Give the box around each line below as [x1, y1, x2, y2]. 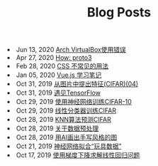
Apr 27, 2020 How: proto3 [16, 53, 92, 62]
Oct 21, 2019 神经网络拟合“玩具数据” [16, 142, 122, 150]
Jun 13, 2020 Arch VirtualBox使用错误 [16, 46, 126, 54]
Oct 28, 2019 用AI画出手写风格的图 [16, 133, 118, 142]
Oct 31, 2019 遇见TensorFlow [16, 88, 101, 97]
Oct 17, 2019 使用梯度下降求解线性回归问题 [16, 151, 140, 160]
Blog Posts [86, 4, 152, 21]
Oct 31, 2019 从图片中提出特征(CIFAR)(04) [16, 80, 139, 88]
